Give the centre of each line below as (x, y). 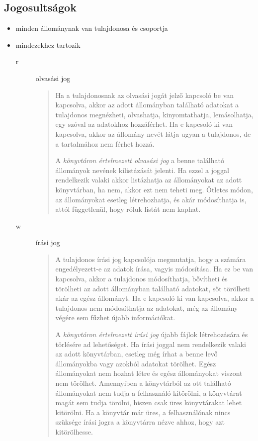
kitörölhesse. (74, 431)
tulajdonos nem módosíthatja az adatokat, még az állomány (147, 308)
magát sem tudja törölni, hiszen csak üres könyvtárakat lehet (149, 402)
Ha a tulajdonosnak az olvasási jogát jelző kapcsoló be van (145, 95)
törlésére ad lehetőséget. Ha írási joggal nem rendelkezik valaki (151, 344)
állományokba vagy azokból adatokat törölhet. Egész (136, 363)
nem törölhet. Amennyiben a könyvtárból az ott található (143, 383)
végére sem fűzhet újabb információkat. (115, 317)
